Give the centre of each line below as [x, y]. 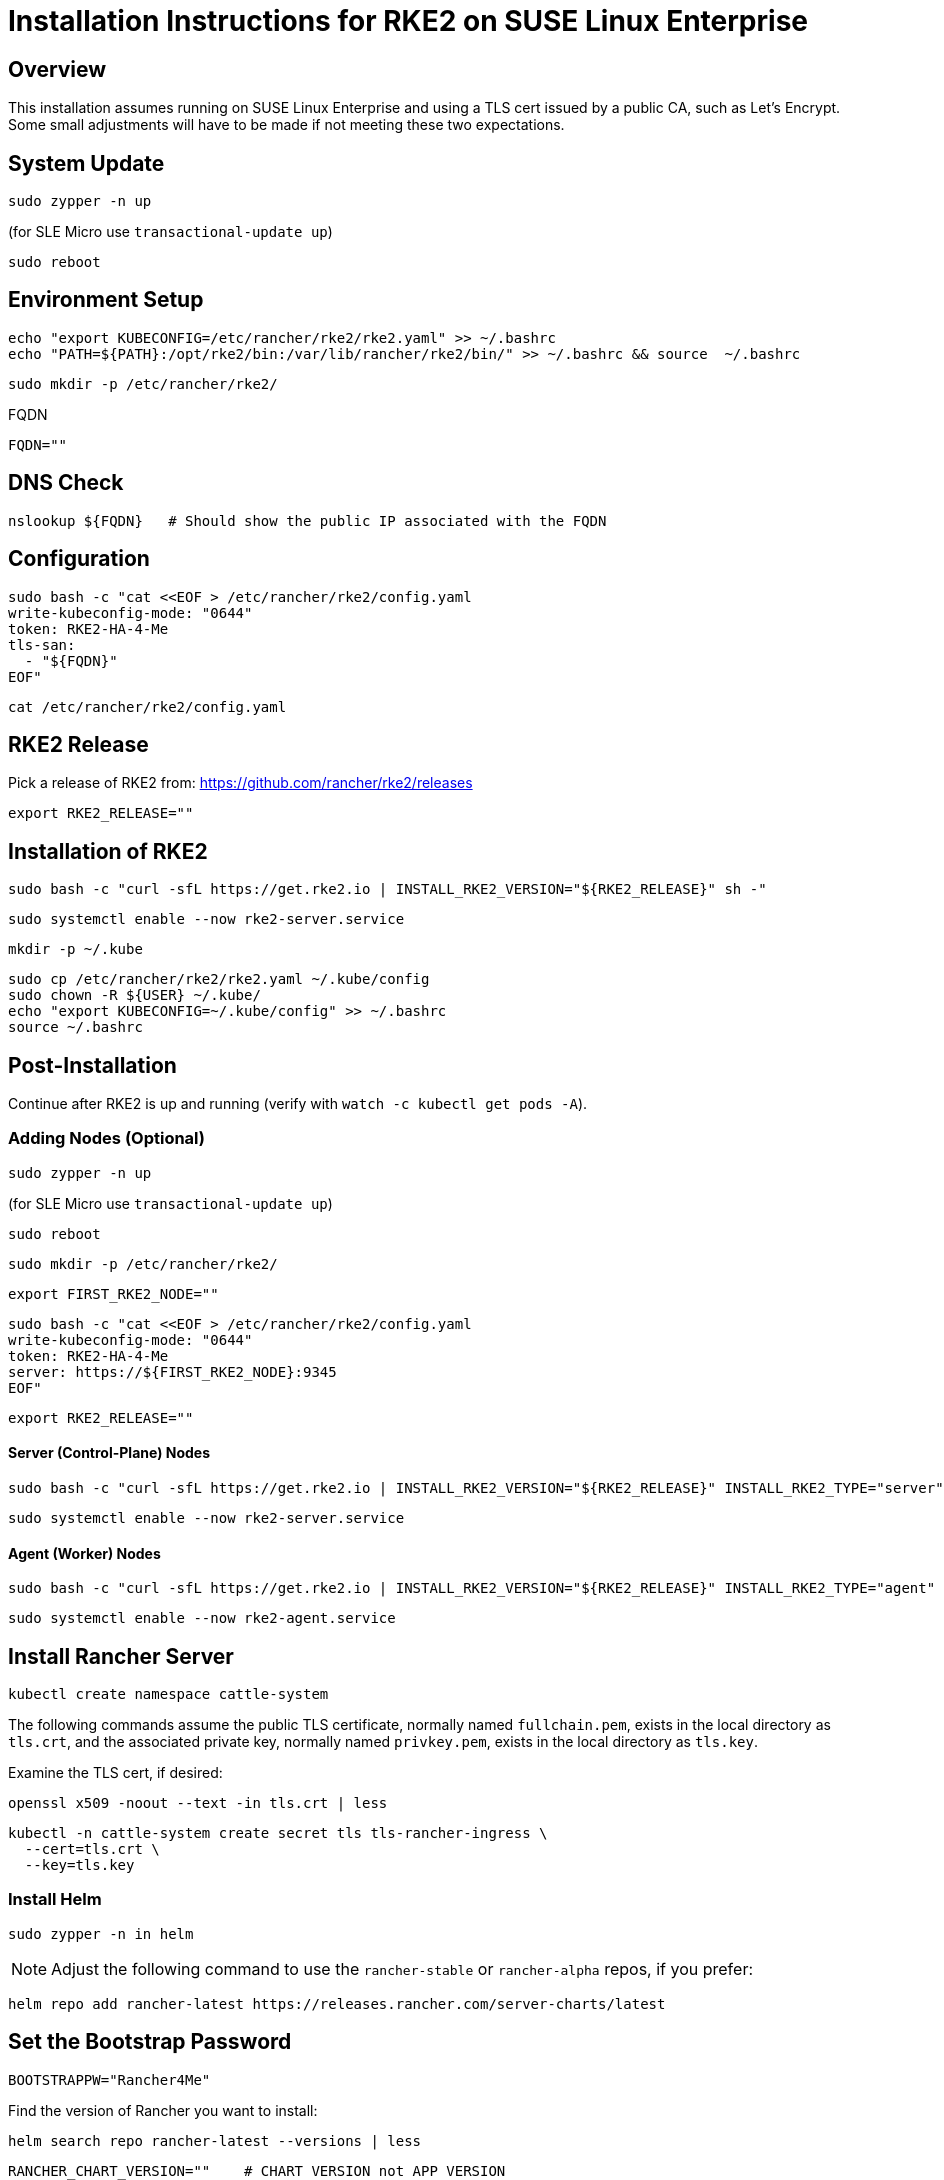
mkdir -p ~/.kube [75, 949]
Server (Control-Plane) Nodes [109, 1453]
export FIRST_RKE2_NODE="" [113, 1293]
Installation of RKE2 [108, 851]
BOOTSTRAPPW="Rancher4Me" [109, 2079]
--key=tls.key [79, 1865]
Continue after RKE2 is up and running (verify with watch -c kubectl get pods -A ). [298, 1104]
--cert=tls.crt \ [92, 1849]
